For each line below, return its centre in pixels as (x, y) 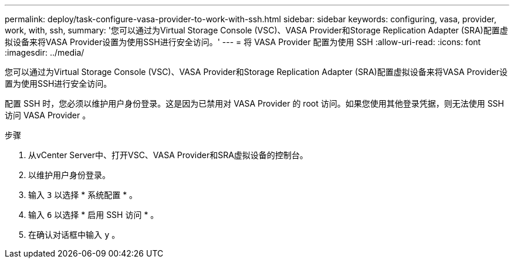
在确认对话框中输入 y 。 (74, 235)
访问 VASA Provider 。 (48, 115)
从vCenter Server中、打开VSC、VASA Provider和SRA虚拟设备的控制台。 (168, 155)
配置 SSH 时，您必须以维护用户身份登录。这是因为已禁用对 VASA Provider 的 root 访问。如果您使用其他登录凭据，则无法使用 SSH (255, 103)
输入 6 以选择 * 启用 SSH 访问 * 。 (94, 215)
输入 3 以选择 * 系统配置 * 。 (83, 195)
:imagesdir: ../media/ (45, 52)
